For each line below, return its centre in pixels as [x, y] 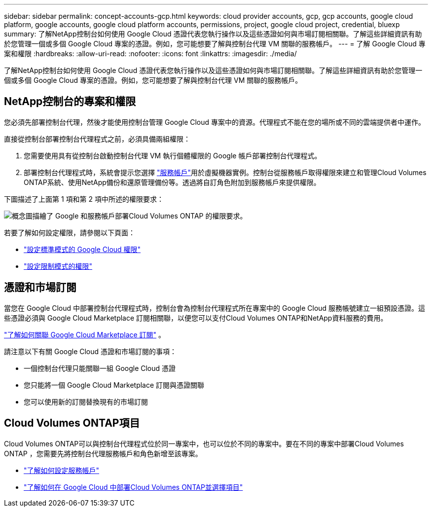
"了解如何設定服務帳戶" [62, 470]
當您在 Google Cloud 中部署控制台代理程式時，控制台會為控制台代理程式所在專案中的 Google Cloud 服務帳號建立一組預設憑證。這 [215, 308]
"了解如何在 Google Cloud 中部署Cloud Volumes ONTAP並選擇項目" [133, 487]
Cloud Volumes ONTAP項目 [72, 423]
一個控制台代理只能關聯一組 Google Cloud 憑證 [100, 368]
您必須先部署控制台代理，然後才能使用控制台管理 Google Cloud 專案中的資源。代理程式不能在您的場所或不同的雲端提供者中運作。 [215, 122]
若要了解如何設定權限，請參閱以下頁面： [70, 232]
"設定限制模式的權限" [58, 266]
